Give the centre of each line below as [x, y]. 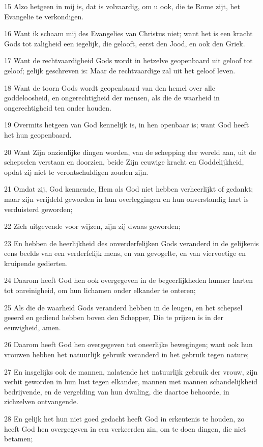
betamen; [19, 439]
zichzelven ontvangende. [41, 401]
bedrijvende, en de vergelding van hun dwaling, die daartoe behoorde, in [117, 391]
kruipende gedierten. [36, 263]
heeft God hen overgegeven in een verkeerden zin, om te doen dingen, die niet [125, 428]
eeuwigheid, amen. [33, 327]
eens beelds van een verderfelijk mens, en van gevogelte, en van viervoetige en [125, 253]
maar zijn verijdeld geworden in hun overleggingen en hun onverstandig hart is [126, 199]
